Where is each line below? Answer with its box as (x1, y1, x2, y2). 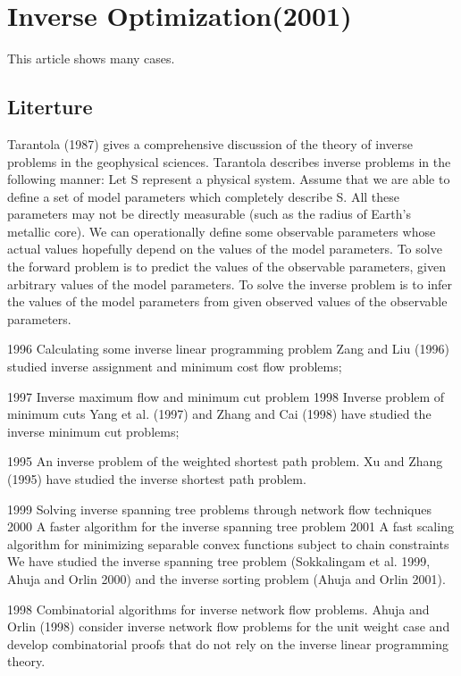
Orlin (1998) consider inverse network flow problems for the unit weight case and (7, 617, 450, 636)
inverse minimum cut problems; (7, 421, 180, 440)
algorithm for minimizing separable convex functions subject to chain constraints (7, 534, 449, 553)
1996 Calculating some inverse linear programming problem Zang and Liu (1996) (7, 339, 449, 358)
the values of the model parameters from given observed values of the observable (7, 292, 448, 311)
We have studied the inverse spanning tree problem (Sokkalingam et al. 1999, (7, 552, 431, 571)
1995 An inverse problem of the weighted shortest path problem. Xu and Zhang (7, 452, 443, 471)
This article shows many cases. (7, 49, 175, 68)
